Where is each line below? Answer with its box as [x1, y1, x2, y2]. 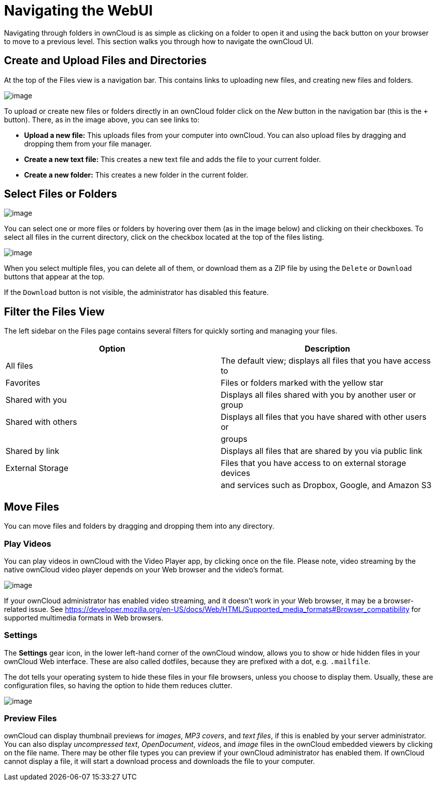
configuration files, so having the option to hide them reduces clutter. [4, 681, 232, 690]
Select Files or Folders [4, 188, 117, 201]
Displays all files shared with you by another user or [221, 390, 416, 400]
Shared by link [6, 446, 60, 456]
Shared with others [6, 417, 77, 427]
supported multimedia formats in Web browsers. [4, 613, 164, 622]
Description [305, 344, 350, 354]
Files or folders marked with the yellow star [221, 378, 384, 388]
